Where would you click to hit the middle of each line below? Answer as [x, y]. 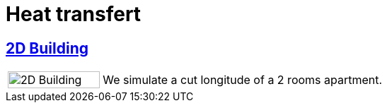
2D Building [47, 48]
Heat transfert [74, 14]
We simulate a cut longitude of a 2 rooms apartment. [243, 80]
